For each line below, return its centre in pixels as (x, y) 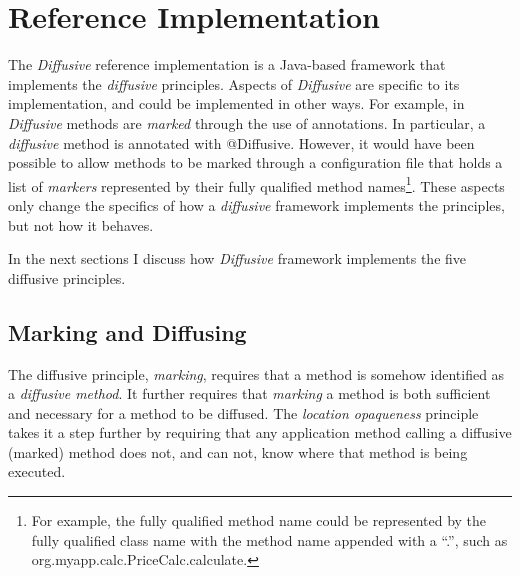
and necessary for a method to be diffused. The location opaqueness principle (243, 412)
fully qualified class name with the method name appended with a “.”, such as (269, 539)
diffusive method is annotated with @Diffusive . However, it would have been (241, 142)
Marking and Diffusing (127, 331)
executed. (37, 471)
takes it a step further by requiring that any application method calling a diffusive (260, 432)
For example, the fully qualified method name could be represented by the (259, 520)
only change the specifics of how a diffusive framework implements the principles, (256, 204)
